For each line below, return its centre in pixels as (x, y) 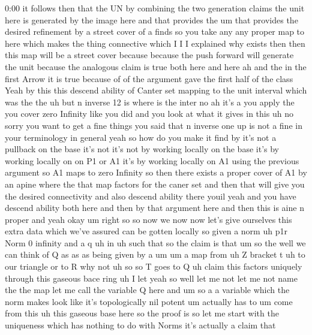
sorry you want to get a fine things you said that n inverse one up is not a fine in (154, 125)
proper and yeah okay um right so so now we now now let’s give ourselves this (148, 219)
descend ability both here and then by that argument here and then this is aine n (154, 208)
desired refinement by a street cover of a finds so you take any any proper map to (155, 31)
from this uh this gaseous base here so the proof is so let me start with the (142, 313)
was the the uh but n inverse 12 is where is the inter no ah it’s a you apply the (150, 102)
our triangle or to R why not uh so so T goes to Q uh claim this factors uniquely (154, 266)
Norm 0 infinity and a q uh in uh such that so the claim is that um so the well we (155, 242)
